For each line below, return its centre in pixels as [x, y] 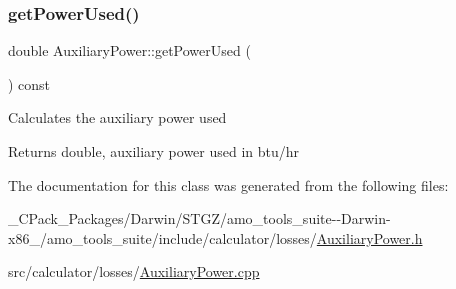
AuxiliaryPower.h [369, 237]
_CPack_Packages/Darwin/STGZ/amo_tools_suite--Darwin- [199, 218]
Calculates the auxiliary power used [117, 117]
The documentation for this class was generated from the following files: [228, 184]
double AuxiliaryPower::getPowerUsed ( [129, 50]
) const [29, 83]
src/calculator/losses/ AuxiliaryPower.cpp [134, 271]
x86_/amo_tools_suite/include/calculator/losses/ [162, 237]
